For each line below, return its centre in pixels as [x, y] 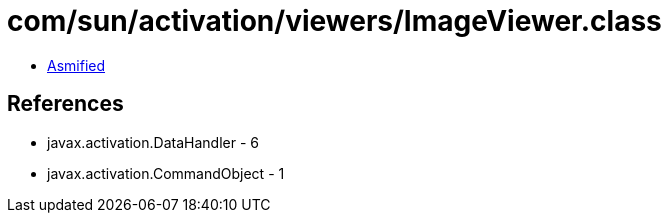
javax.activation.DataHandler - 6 [153, 142]
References [65, 104]
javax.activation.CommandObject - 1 [166, 173]
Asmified [76, 65]
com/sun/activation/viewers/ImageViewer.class [334, 21]
